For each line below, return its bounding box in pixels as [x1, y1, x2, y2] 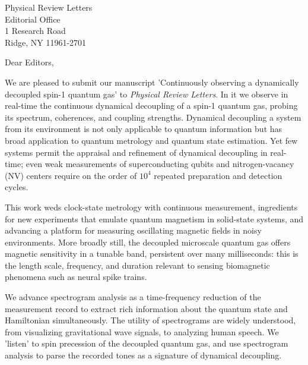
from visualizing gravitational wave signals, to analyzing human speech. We [5, 325, 279, 338]
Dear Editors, [5, 56, 54, 68]
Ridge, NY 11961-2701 [5, 36, 87, 48]
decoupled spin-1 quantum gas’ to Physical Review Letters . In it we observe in [5, 87, 288, 100]
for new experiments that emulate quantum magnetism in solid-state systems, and [5, 212, 304, 225]
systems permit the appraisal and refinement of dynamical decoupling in [5, 146, 268, 158]
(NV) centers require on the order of [5, 169, 137, 181]
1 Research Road [5, 24, 66, 37]
